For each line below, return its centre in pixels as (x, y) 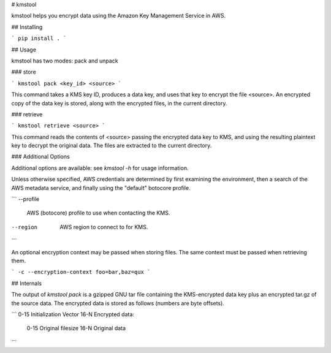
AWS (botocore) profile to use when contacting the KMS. (98, 213)
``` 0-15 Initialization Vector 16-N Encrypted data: (73, 314)
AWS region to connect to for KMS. (104, 227)
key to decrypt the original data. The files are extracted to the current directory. (112, 146)
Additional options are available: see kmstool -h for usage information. (100, 168)
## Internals (27, 283)
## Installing (27, 27)
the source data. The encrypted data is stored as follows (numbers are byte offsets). (118, 303)
